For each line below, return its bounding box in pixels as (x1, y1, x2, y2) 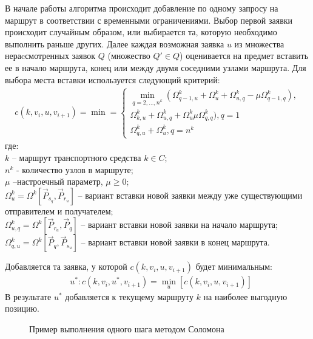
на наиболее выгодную (203, 290, 288, 303)
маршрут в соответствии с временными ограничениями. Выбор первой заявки (5, 13, 293, 26)
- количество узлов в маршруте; (16, 163, 133, 176)
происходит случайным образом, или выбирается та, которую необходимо (5, 26, 277, 38)
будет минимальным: (195, 260, 272, 273)
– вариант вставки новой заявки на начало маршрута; (81, 218, 278, 231)
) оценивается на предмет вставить (180, 49, 309, 62)
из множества (234, 37, 284, 50)
